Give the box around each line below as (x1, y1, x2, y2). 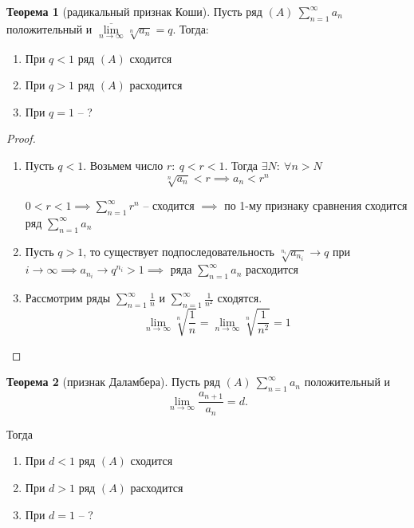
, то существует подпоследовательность (83, 242, 274, 259)
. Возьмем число (83, 156, 164, 173)
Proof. (6, 130, 36, 147)
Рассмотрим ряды (25, 290, 111, 306)
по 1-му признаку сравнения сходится (224, 197, 408, 213)
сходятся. (217, 290, 262, 306)
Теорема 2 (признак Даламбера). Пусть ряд (6, 373, 221, 390)
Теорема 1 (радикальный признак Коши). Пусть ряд (6, 3, 262, 19)
